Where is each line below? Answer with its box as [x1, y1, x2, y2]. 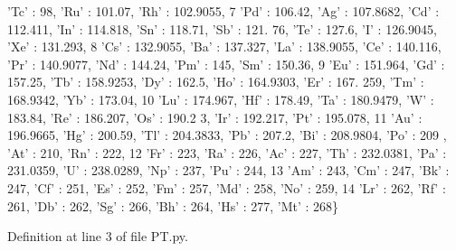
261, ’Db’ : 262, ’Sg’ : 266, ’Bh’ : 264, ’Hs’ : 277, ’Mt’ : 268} [7, 196, 339, 215]
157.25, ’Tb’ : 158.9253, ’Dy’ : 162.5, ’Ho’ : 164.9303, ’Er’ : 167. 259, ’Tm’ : [7, 72, 424, 91]
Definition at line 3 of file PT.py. [7, 227, 188, 246]
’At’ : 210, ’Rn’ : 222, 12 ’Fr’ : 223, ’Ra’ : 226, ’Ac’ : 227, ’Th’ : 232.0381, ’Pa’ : [7, 143, 447, 162]
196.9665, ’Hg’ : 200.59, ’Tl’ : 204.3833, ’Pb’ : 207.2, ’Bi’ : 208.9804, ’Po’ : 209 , [7, 125, 447, 144]
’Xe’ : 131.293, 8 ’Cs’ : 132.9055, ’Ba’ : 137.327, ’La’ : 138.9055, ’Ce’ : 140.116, [7, 37, 442, 56]
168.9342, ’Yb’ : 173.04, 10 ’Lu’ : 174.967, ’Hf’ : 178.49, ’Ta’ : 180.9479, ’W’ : [7, 89, 434, 108]
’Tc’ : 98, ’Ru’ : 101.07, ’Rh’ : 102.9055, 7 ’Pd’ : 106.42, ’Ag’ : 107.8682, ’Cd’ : [7, 2, 440, 20]
